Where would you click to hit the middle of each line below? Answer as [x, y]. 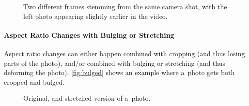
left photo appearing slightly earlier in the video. [95, 16]
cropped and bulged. [34, 82]
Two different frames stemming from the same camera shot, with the [125, 6]
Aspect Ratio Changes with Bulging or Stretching [89, 35]
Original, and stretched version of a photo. [87, 98]
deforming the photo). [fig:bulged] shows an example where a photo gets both [119, 72]
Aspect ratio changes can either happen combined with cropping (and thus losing [124, 53]
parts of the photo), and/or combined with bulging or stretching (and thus [115, 63]
